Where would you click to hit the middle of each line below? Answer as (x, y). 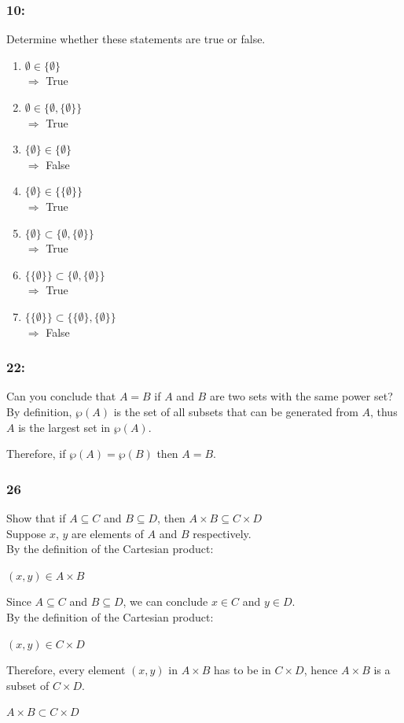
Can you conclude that (61, 396)
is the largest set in (64, 427)
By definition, (39, 411)
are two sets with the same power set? (301, 396)
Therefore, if (36, 454)
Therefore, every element (66, 670)
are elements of (108, 533)
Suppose (26, 533)
